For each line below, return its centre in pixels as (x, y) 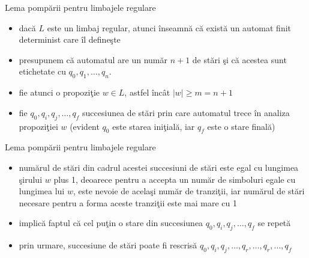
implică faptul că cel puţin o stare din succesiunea (111, 223)
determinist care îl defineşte (70, 39)
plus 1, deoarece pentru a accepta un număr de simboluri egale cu (175, 179)
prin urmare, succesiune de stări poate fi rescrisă (108, 245)
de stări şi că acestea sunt (239, 59)
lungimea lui (42, 191)
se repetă (274, 223)
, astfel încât (147, 92)
